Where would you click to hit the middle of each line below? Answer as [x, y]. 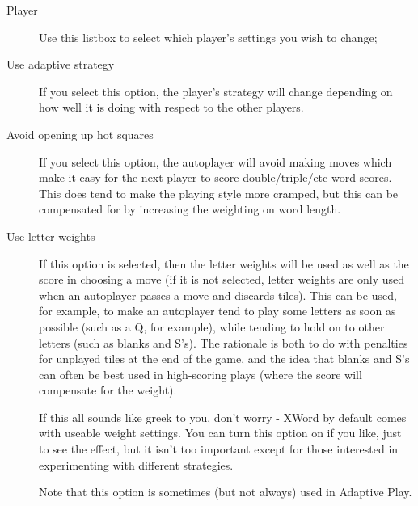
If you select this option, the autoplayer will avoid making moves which [215, 161]
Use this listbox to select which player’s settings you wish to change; [208, 37]
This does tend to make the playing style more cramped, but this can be [219, 193]
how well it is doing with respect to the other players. [171, 107]
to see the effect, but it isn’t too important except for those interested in [219, 449]
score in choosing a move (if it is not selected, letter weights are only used [222, 279]
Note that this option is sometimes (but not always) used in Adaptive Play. [226, 492]
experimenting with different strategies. [136, 464]
